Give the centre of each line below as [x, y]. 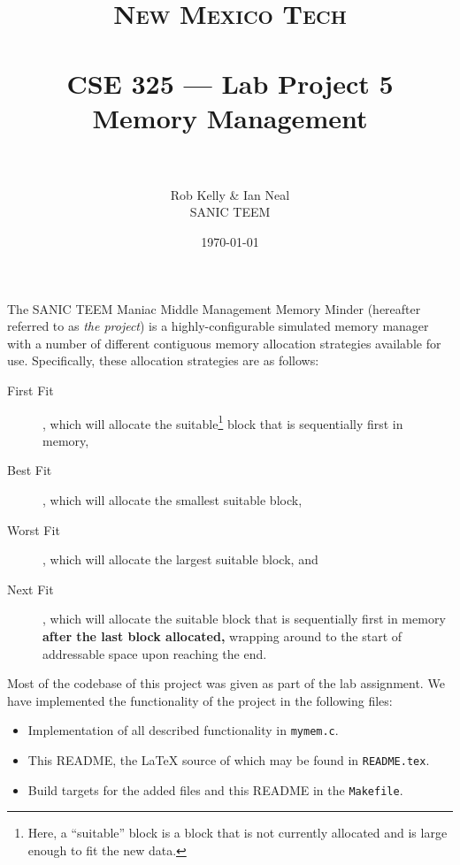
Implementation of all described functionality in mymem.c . [183, 730]
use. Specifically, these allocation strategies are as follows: [163, 360]
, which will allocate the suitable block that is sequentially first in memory [244, 619]
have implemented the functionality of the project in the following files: [200, 700]
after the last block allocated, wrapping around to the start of [222, 636]
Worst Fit [34, 529]
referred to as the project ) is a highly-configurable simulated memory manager [218, 326]
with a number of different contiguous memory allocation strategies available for [224, 343]
